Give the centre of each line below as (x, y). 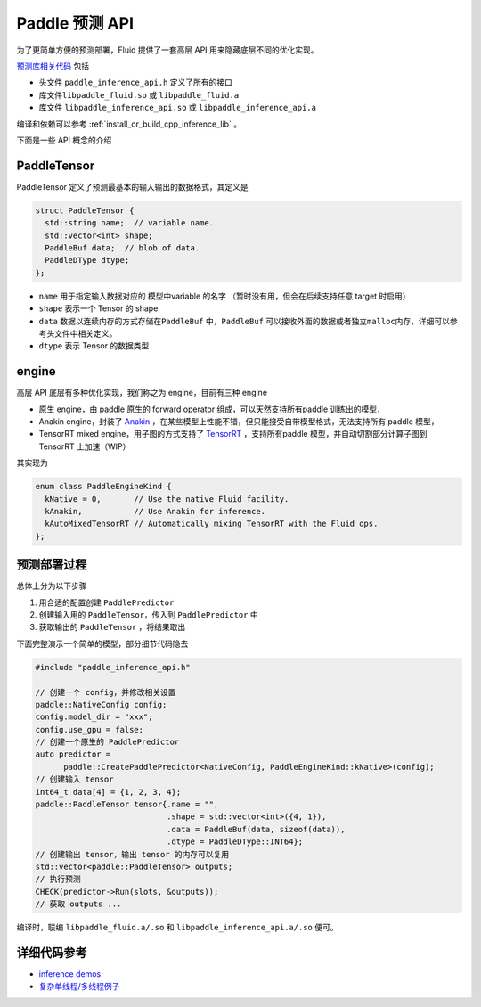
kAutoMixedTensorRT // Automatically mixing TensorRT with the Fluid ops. (212, 524)
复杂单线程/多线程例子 (79, 987)
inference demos (70, 974)
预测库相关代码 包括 (53, 66)
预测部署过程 (52, 565)
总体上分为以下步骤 (52, 586)
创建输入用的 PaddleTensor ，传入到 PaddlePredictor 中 (148, 614)
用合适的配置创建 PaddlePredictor (106, 602)
